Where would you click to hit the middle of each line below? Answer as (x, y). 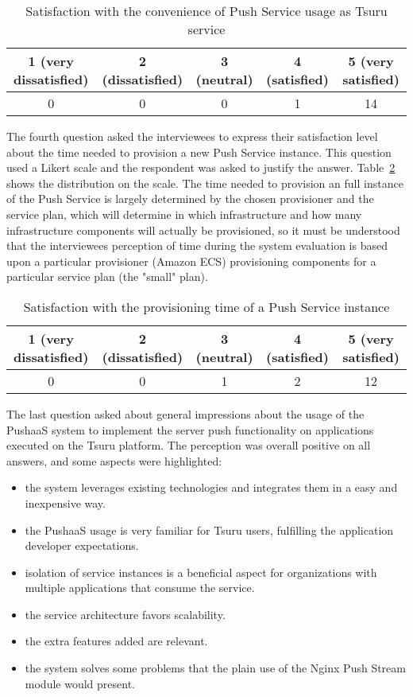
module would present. (80, 683)
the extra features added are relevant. (116, 641)
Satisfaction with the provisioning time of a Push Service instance (206, 306)
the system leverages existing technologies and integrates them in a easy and (211, 487)
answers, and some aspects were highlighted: (114, 460)
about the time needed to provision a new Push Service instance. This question (199, 152)
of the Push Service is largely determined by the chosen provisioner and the (190, 199)
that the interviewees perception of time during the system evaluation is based (197, 245)
